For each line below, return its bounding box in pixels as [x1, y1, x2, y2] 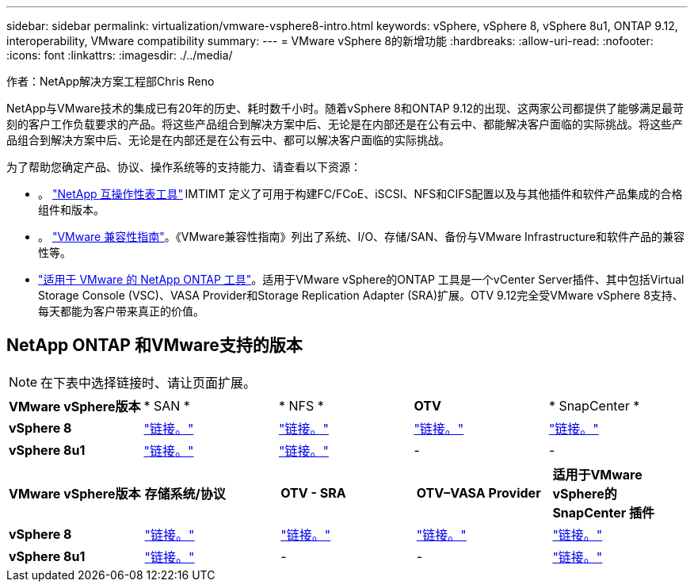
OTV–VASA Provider [416, 484, 541, 501]
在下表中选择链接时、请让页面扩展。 [40, 374, 257, 391]
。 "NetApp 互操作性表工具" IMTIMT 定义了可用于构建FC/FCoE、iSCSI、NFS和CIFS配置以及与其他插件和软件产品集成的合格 [38, 187, 683, 200]
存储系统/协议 [144, 485, 226, 502]
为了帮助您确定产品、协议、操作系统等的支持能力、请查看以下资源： [6, 160, 361, 174]
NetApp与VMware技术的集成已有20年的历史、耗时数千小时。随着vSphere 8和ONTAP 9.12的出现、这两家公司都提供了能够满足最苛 [6, 101, 684, 115]
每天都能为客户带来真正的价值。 [38, 304, 204, 318]
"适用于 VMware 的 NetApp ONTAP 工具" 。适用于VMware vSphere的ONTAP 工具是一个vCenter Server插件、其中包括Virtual [38, 273, 684, 286]
